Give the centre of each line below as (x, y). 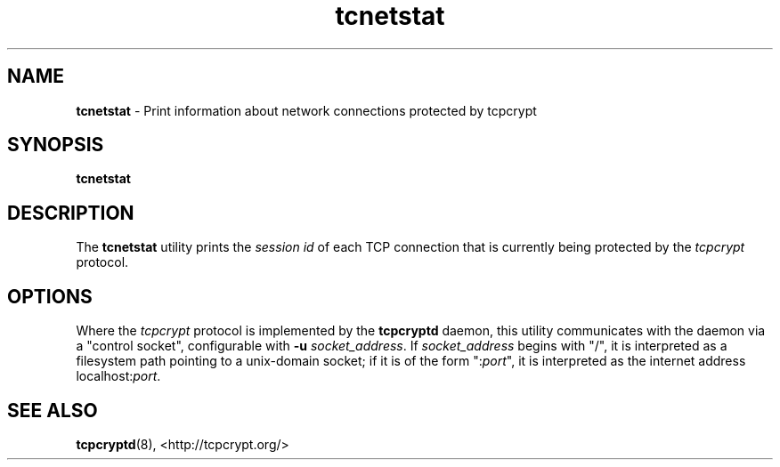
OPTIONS (50, 296)
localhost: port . (118, 376)
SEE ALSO (53, 410)
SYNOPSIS (56, 145)
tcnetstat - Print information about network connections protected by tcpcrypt (306, 110)
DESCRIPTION (71, 213)
